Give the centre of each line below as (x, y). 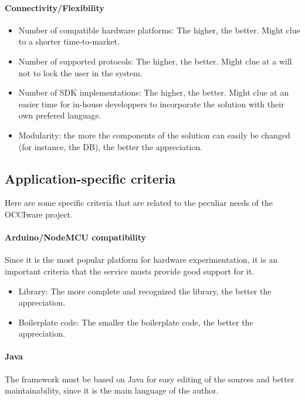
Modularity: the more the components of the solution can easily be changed (154, 135)
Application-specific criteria (90, 178)
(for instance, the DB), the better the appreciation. (111, 146)
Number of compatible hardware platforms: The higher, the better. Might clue (159, 30)
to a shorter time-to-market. (69, 41)
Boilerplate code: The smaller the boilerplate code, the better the (136, 322)
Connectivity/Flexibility (55, 7)
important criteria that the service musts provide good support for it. (130, 271)
